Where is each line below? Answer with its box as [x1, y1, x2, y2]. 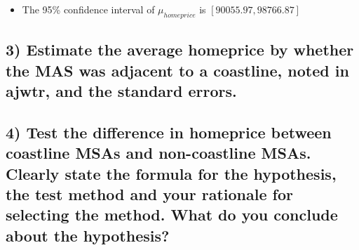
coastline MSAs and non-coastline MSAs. [6, 142, 311, 164]
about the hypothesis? [6, 224, 170, 246]
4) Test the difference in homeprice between [6, 121, 332, 143]
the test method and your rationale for [6, 183, 293, 204]
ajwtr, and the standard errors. [6, 79, 237, 101]
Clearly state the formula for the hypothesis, [6, 162, 337, 184]
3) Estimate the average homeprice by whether [6, 39, 354, 60]
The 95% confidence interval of [22, 2, 155, 16]
